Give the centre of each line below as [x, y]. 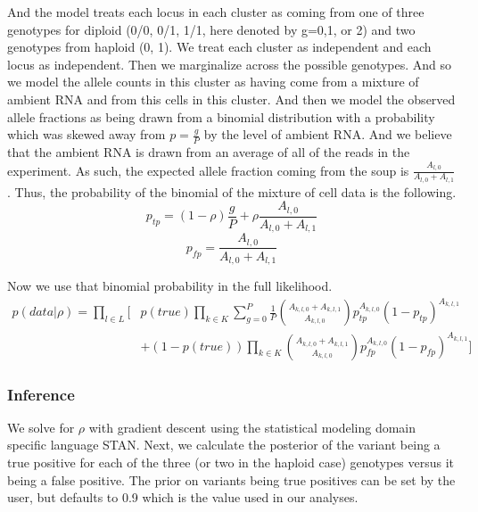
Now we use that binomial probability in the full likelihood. [170, 285]
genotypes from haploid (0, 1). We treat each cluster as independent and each [219, 47]
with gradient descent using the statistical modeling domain [252, 427]
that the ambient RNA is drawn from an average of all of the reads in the [209, 151]
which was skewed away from [87, 134]
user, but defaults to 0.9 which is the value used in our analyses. [183, 497]
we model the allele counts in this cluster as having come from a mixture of [213, 82]
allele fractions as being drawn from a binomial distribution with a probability [221, 116]
